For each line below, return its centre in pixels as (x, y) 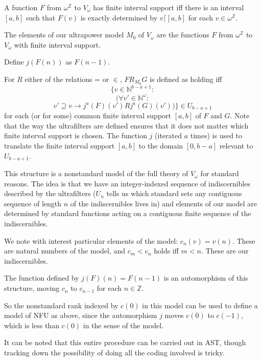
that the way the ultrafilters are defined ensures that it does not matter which (126, 125)
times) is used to (216, 135)
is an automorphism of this (206, 278)
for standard (220, 173)
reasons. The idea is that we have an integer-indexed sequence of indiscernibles (127, 183)
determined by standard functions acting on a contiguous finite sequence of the (128, 213)
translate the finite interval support (59, 146)
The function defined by (42, 278)
